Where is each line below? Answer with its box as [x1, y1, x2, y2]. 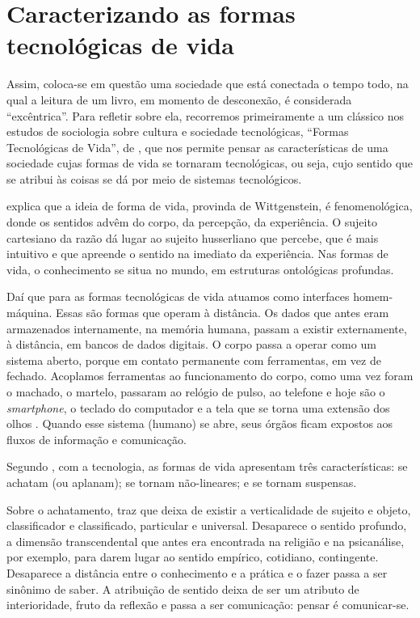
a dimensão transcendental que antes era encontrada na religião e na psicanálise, [6, 532, 405, 549]
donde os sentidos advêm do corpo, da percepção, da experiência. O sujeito [6, 214, 377, 231]
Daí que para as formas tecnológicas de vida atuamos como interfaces [6, 288, 350, 305]
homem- [353, 288, 393, 305]
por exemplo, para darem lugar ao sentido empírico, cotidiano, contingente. [6, 548, 379, 565]
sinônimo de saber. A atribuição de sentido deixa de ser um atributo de [6, 580, 359, 597]
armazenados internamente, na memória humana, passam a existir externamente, [6, 320, 407, 337]
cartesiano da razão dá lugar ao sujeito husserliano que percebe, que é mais [6, 229, 379, 246]
